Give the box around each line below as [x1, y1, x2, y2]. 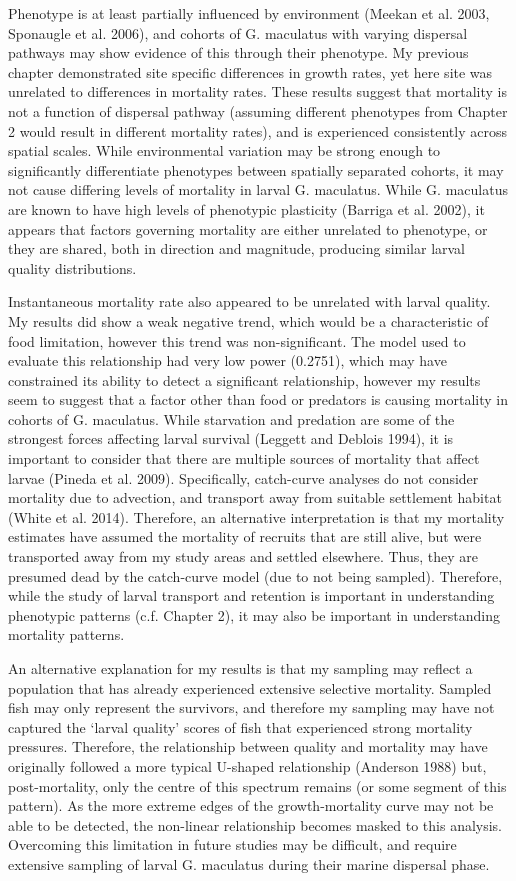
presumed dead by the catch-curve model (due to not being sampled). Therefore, [8, 565, 503, 586]
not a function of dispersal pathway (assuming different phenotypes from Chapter [8, 100, 508, 121]
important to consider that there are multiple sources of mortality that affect [8, 448, 480, 469]
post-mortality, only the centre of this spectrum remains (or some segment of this [8, 775, 507, 796]
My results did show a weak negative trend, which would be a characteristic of [8, 310, 489, 331]
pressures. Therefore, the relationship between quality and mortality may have [8, 736, 488, 757]
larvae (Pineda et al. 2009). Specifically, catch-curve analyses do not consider [8, 467, 479, 488]
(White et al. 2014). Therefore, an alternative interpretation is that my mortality [8, 506, 505, 527]
